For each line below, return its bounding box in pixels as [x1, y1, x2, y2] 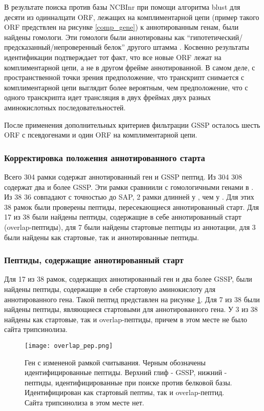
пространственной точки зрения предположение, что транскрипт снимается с [4, 72, 245, 83]
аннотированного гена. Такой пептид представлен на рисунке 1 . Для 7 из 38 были [4, 293, 260, 304]
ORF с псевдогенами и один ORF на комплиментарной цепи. [4, 129, 197, 140]
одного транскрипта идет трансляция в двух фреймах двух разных [4, 92, 211, 103]
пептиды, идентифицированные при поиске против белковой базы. [25, 377, 232, 387]
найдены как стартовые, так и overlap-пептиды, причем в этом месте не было [4, 314, 248, 324]
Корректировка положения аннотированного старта [4, 151, 205, 164]
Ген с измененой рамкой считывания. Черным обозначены [25, 357, 206, 367]
